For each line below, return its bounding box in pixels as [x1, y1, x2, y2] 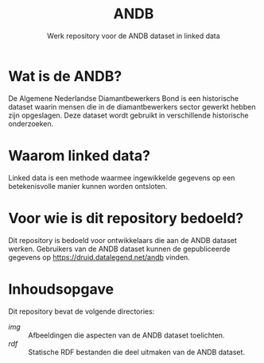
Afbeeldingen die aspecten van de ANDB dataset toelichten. [28, 330, 225, 340]
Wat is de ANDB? [8, 67, 122, 85]
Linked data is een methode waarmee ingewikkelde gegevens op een [8, 172, 235, 183]
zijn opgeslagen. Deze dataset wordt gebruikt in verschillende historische [8, 110, 249, 120]
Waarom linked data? [8, 146, 151, 164]
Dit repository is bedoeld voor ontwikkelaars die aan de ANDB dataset [8, 235, 237, 245]
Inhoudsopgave [8, 280, 114, 298]
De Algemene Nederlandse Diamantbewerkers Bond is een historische [8, 93, 239, 103]
